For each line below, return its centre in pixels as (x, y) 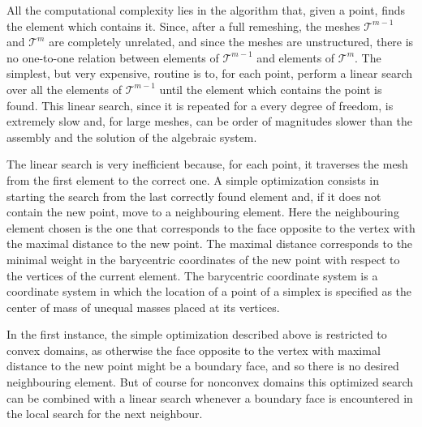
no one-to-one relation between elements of (113, 57)
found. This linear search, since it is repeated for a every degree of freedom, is (200, 105)
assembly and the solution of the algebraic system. (132, 137)
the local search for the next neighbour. (105, 414)
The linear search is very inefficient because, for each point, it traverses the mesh (207, 164)
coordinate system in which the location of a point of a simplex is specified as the (209, 291)
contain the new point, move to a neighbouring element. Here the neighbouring (203, 212)
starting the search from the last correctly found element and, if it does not (194, 196)
